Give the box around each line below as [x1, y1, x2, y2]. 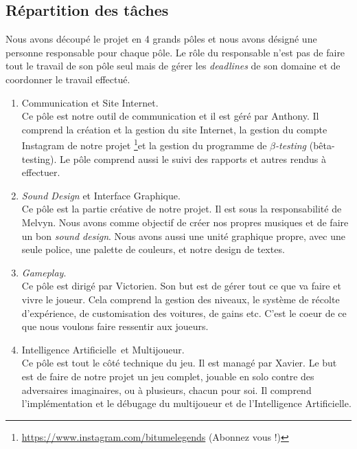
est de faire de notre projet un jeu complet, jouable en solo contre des [21, 369, 314, 383]
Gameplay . [21, 265, 67, 279]
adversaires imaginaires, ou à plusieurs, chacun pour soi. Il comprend [21, 382, 312, 397]
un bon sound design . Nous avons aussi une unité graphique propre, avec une [21, 228, 346, 243]
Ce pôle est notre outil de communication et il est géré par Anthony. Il [21, 109, 319, 123]
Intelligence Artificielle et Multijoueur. [21, 342, 185, 356]
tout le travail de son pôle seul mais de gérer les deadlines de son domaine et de [5, 58, 341, 73]
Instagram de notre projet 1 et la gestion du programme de [21, 136, 267, 153]
